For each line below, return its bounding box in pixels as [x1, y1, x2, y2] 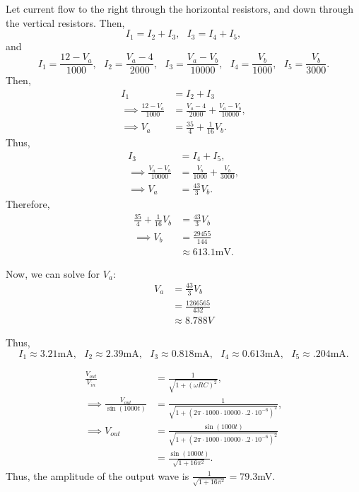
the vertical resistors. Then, [6, 15, 125, 30]
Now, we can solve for [6, 266, 100, 281]
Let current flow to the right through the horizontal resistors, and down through [6, 1, 353, 16]
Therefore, [6, 197, 50, 211]
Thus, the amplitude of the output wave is [6, 468, 189, 483]
